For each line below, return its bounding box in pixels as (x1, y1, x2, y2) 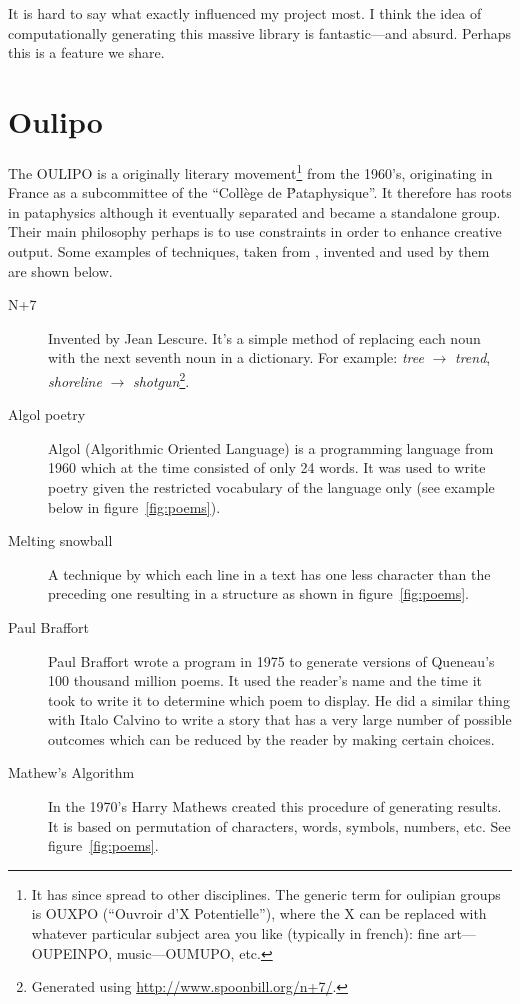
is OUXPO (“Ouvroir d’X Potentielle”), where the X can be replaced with (31, 903, 487, 924)
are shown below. (8, 260, 113, 281)
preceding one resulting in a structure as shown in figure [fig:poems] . (48, 583, 470, 604)
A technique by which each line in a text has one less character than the (48, 563, 491, 584)
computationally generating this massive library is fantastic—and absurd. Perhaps (8, 22, 512, 43)
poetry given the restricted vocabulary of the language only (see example (48, 476, 495, 497)
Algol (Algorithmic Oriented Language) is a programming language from (48, 437, 494, 458)
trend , (454, 347, 491, 368)
